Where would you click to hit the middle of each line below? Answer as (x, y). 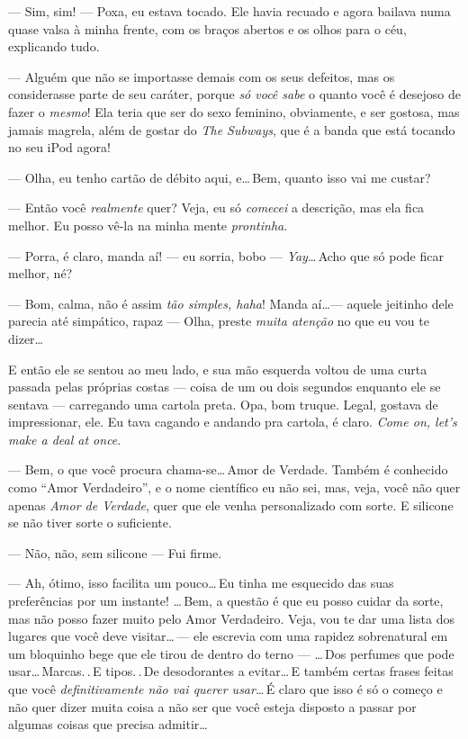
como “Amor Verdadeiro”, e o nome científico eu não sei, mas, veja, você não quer (234, 487)
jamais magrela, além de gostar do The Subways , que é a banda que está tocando (232, 129)
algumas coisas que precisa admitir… (108, 724)
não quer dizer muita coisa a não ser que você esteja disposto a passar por (212, 706)
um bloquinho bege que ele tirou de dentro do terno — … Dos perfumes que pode (231, 653)
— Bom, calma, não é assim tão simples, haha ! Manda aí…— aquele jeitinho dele (231, 303)
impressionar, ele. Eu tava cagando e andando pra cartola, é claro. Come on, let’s (233, 422)
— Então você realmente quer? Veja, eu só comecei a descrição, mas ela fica (216, 207)
